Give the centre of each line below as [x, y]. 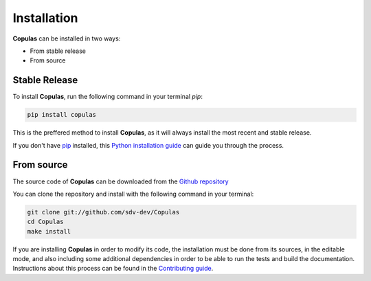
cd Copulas [45, 222]
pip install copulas [61, 115]
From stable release [58, 51]
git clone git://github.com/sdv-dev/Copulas [103, 212]
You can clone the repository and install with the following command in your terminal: [133, 194]
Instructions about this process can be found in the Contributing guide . [113, 269]
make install [49, 231]
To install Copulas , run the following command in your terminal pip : [108, 97]
